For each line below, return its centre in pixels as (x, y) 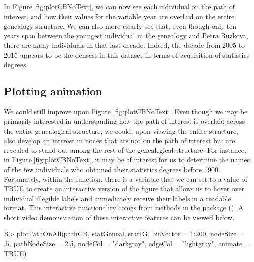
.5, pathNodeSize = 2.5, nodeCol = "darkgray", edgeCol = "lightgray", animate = (127, 244)
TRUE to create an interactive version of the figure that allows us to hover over (124, 189)
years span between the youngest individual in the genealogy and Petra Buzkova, (126, 35)
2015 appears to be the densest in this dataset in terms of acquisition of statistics (127, 54)
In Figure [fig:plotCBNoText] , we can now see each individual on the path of (120, 6)
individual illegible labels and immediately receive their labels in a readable (118, 198)
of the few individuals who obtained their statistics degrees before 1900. (112, 169)
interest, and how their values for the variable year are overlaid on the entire (119, 16)
